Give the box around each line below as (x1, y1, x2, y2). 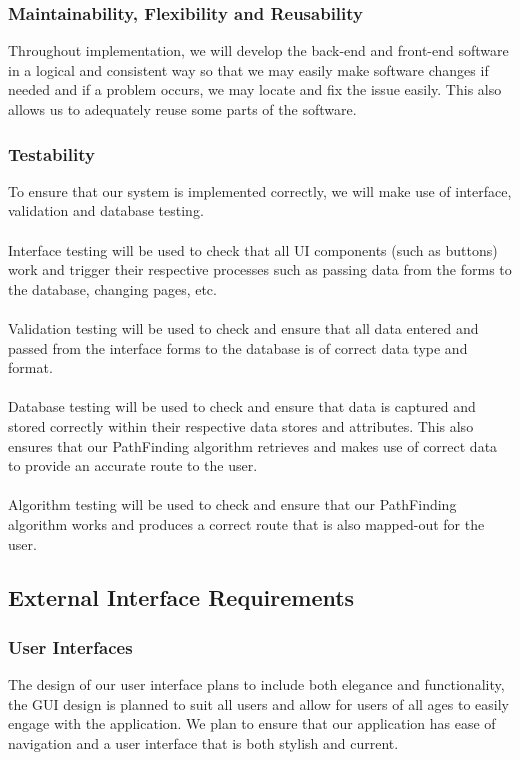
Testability (8, 141, 95, 166)
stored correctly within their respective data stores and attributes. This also (8, 415, 474, 436)
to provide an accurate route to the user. (8, 455, 258, 476)
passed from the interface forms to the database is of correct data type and (8, 337, 468, 358)
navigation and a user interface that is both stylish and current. (8, 732, 399, 753)
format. (8, 357, 53, 378)
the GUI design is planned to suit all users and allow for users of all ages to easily (8, 693, 509, 714)
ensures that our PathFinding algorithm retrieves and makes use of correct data (8, 435, 498, 456)
